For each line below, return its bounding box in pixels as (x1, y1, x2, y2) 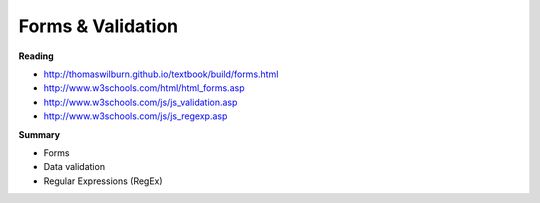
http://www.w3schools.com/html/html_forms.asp (43, 82, 245, 94)
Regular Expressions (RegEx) (43, 175, 164, 187)
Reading (18, 50, 54, 62)
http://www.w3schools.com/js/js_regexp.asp (43, 110, 228, 122)
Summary (18, 128, 60, 140)
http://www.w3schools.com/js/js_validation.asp (43, 96, 238, 108)
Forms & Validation (18, 15, 179, 37)
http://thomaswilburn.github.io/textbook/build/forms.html (43, 68, 279, 80)
